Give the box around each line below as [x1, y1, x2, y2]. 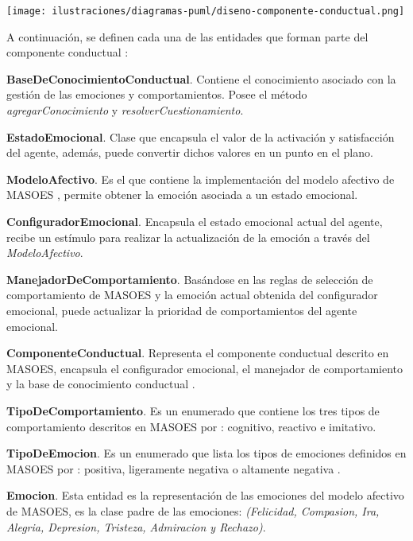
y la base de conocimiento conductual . [6, 376, 195, 392]
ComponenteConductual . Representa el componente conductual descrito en [6, 344, 389, 361]
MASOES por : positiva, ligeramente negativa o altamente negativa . [6, 460, 341, 477]
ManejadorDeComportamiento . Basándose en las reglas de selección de [6, 270, 373, 287]
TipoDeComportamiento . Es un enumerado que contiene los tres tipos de [6, 402, 380, 418]
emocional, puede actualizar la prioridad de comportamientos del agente [6, 302, 357, 318]
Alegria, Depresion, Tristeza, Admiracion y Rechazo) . [6, 518, 266, 535]
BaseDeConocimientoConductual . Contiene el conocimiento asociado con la [6, 70, 396, 87]
